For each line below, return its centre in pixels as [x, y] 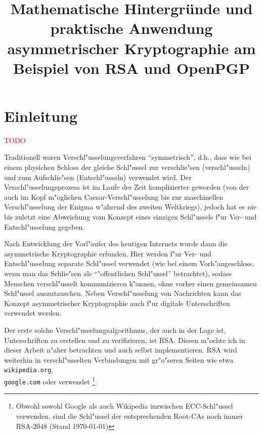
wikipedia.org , [29, 369]
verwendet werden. [33, 313]
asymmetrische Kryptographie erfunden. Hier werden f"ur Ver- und [108, 253]
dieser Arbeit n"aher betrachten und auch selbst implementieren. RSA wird [121, 350]
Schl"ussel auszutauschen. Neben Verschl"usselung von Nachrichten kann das [123, 293]
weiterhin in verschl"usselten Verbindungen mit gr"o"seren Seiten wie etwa [119, 359]
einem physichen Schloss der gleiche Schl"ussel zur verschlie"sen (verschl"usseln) [127, 167]
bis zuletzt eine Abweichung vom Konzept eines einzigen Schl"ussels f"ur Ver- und [130, 217]
